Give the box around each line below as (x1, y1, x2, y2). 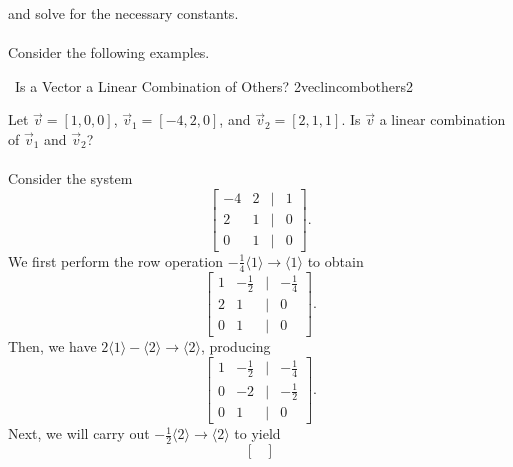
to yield (234, 423, 281, 444)
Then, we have (8, 336, 97, 357)
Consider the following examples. (8, 42, 210, 63)
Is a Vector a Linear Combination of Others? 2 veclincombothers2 (14, 75, 414, 96)
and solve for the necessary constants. (8, 3, 239, 23)
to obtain (307, 250, 364, 271)
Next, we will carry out (8, 423, 150, 444)
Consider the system (8, 168, 133, 189)
